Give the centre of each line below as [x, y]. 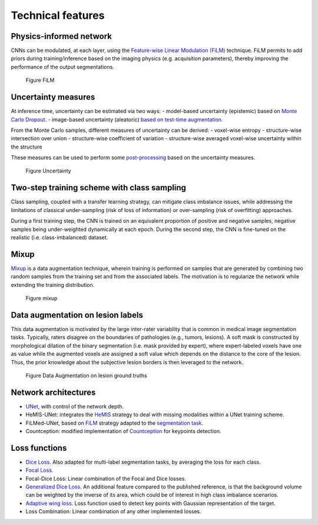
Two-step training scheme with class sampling [99, 188]
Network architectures [53, 392]
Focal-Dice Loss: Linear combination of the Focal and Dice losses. [106, 478]
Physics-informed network [61, 36]
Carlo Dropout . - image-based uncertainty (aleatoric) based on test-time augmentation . [117, 119]
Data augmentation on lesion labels [77, 315]
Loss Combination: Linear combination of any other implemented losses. [113, 511]
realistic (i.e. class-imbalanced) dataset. [59, 237]
